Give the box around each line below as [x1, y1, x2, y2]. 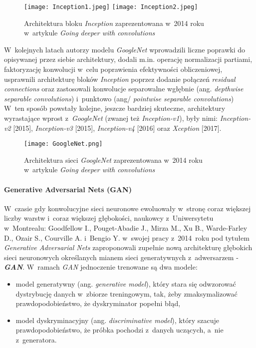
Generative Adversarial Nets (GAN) [4, 184, 132, 194]
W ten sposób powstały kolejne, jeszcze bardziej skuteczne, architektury [4, 103, 226, 113]
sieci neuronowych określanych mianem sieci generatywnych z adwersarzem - [4, 252, 239, 262]
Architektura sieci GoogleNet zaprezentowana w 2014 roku [24, 154, 203, 165]
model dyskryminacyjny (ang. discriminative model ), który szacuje [15, 315, 219, 325]
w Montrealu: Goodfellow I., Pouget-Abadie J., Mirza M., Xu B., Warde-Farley [4, 223, 248, 233]
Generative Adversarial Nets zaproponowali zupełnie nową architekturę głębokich [4, 242, 253, 253]
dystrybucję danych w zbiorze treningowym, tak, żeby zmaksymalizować [15, 288, 238, 299]
